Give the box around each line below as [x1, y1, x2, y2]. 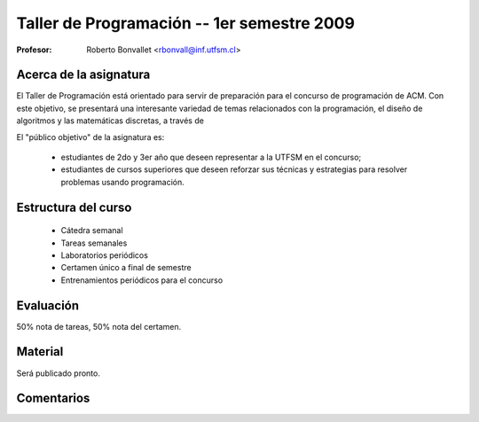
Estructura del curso [16, 199, 132, 215]
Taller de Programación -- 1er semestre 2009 [16, 13, 355, 33]
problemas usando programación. [60, 176, 185, 187]
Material [16, 344, 64, 359]
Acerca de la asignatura [16, 67, 151, 82]
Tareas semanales [60, 238, 128, 248]
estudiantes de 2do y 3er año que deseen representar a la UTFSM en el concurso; [60, 152, 362, 163]
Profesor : [16, 44, 52, 55]
